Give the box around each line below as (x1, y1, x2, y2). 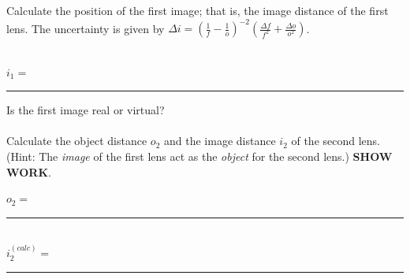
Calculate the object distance (6, 132, 147, 149)
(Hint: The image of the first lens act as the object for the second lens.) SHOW (6, 148, 393, 165)
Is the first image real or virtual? (6, 102, 165, 118)
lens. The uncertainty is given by (6, 20, 165, 36)
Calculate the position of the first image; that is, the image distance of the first (6, 2, 389, 18)
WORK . (6, 163, 51, 180)
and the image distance (163, 132, 276, 149)
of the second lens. (291, 132, 381, 149)
